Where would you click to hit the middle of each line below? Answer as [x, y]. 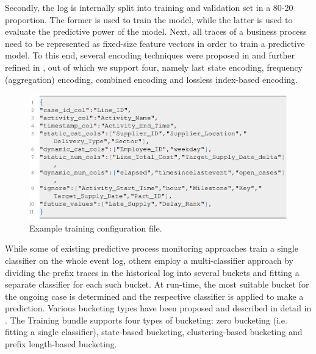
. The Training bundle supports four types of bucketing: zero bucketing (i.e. [146, 320]
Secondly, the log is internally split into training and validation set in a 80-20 [149, 7]
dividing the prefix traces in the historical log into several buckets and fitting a [152, 272]
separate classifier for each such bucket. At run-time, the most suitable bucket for [157, 284]
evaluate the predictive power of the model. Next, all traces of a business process [156, 31]
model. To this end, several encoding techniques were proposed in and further [150, 55]
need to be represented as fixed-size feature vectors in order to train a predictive [155, 43]
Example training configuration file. [96, 228]
